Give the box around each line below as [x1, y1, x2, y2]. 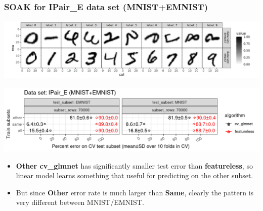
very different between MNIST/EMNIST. [16, 197, 144, 207]
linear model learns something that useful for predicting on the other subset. [16, 170, 253, 181]
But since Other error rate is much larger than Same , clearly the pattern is [16, 187, 254, 197]
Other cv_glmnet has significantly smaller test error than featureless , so [16, 160, 253, 171]
